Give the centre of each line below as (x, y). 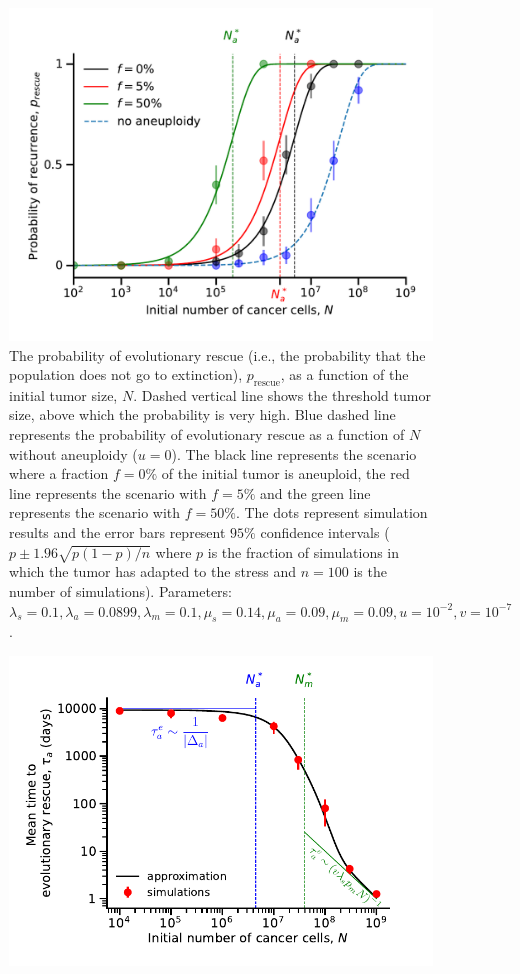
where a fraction (59, 473)
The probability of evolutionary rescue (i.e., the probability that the (217, 354)
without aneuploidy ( (73, 453)
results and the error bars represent (117, 532)
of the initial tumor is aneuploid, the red (285, 473)
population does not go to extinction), (126, 374)
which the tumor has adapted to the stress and (152, 571)
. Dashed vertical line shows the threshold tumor (282, 394)
